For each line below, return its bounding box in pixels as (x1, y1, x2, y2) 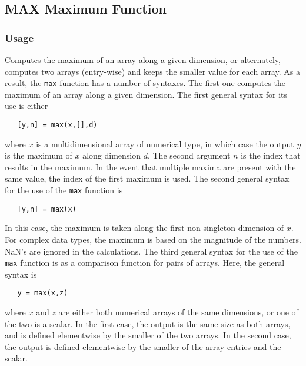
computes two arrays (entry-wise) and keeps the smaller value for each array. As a (5, 65, 300, 77)
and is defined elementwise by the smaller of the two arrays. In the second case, (5, 329, 291, 341)
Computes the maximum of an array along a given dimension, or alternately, (5, 54, 281, 65)
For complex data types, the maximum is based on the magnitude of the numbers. (5, 233, 301, 245)
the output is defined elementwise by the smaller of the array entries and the (5, 340, 281, 352)
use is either (5, 100, 48, 112)
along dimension (82, 149, 141, 161)
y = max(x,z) (17, 289, 68, 298)
